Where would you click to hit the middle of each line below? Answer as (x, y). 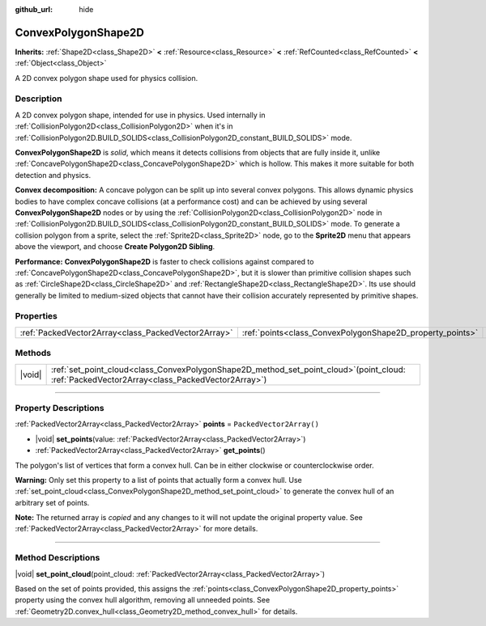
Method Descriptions (58, 558)
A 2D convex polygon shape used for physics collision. (107, 78)
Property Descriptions (60, 408)
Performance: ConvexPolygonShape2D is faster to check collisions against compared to (164, 261)
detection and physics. (53, 175)
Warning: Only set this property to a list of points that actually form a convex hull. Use (159, 480)
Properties (36, 316)
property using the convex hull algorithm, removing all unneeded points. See (143, 600)
